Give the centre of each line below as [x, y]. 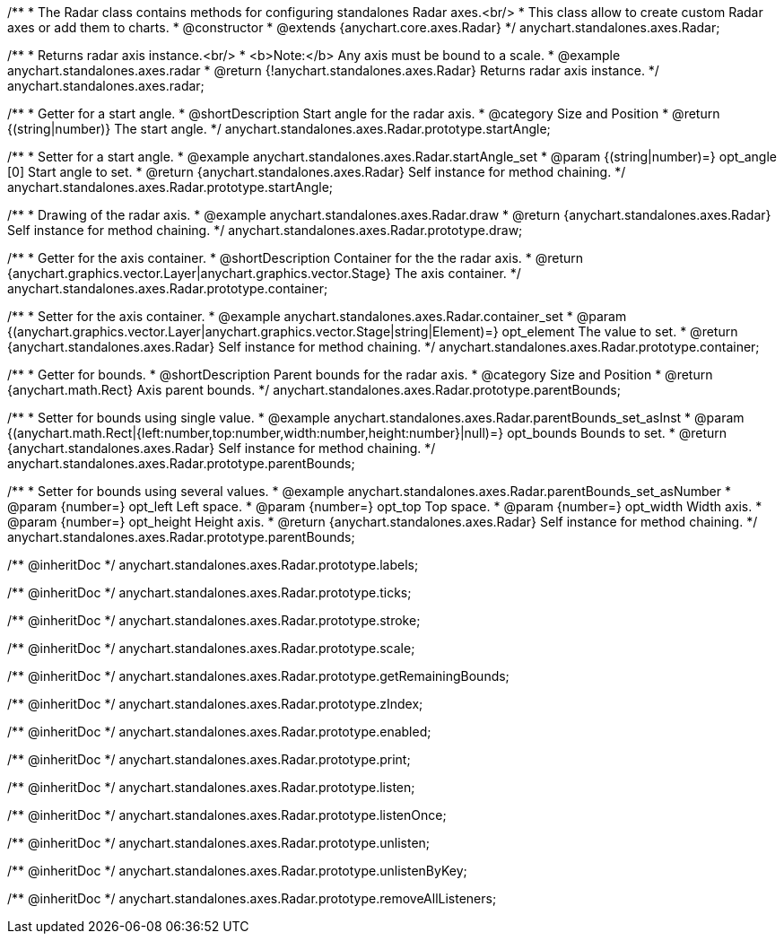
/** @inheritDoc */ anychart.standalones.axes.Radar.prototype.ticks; [209, 592]
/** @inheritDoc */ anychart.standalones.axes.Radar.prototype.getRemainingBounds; [258, 676]
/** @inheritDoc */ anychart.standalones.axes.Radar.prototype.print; [209, 759]
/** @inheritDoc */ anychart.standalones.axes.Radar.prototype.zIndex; [215, 704]
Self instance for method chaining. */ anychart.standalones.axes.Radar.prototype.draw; [265, 230]
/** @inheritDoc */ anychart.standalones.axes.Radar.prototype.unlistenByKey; [237, 871]
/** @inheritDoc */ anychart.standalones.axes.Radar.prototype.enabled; [219, 732]
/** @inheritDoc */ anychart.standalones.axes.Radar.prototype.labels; [213, 565]
